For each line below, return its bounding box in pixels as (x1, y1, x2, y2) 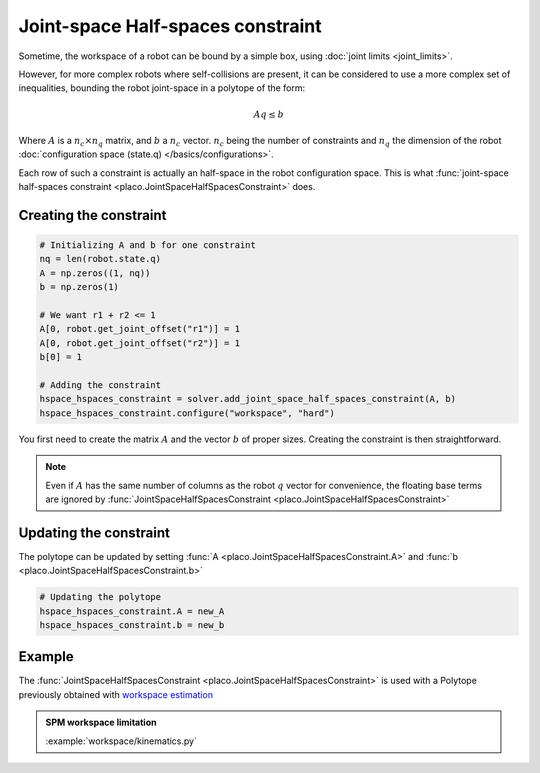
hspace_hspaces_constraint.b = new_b (39, 619, 225, 630)
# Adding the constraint (39, 379, 162, 390)
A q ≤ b (253, 108, 284, 120)
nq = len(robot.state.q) (39, 253, 162, 265)
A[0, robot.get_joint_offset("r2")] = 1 (39, 337, 240, 349)
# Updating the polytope (39, 591, 162, 603)
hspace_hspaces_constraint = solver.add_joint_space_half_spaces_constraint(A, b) (39, 393, 457, 405)
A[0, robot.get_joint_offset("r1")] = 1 (39, 323, 240, 335)
